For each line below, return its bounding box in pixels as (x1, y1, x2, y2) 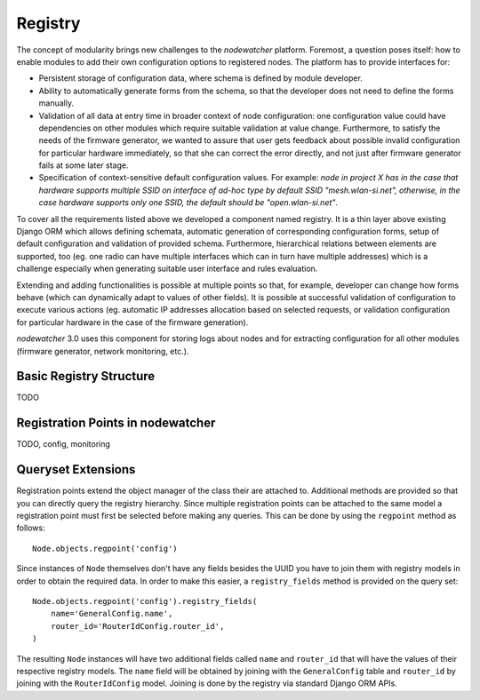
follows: (16, 522, 45, 533)
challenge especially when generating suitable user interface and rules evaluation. (16, 263, 318, 274)
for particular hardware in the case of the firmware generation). (16, 316, 249, 328)
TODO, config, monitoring (16, 439, 111, 449)
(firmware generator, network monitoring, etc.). (16, 346, 189, 356)
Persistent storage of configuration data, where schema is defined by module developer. (38, 73, 364, 84)
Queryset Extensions (16, 462, 136, 477)
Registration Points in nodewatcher (16, 416, 216, 431)
